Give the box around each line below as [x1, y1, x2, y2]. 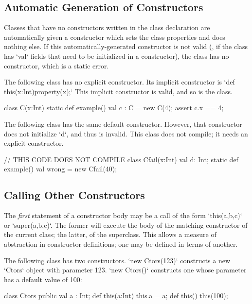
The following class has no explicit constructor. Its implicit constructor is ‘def [4, 77, 235, 87]
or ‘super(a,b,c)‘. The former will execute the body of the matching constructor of [4, 220, 248, 230]
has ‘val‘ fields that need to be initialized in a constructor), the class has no [4, 51, 229, 61]
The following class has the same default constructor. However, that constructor [4, 118, 242, 129]
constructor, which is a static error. [4, 60, 109, 70]
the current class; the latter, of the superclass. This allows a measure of [4, 229, 216, 239]
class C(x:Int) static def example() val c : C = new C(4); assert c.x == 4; [4, 102, 224, 113]
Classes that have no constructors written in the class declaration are [4, 22, 210, 33]
